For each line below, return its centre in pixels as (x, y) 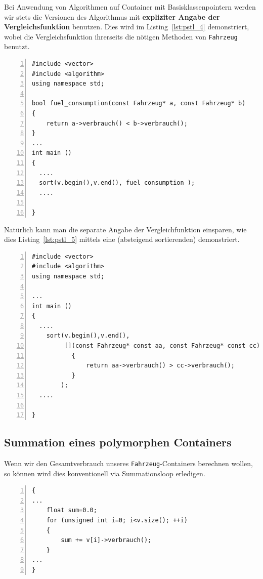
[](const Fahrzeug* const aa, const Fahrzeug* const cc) (162, 346)
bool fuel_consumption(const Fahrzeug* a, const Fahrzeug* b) (139, 104)
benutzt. (17, 46)
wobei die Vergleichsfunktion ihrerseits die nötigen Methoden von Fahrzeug (121, 36)
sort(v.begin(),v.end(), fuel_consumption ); (117, 183)
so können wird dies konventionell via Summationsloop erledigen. (105, 473)
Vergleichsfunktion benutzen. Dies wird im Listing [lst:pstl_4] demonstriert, (127, 27)
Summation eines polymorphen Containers (118, 442)
